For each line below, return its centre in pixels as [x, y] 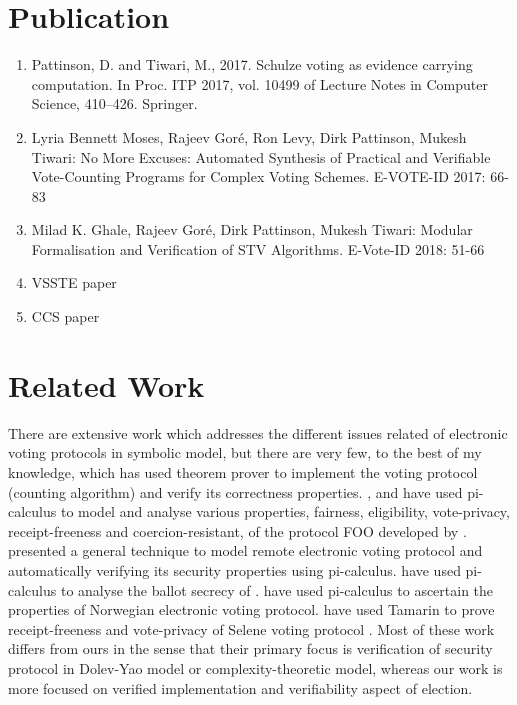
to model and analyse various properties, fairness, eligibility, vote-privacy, [285, 511]
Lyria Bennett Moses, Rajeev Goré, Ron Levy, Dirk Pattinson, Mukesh [249, 136]
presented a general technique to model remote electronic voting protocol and [245, 550]
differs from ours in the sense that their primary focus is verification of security [250, 648]
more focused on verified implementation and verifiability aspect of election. [240, 687]
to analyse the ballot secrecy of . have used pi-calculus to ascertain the [277, 589]
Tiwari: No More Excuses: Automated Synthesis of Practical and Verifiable [261, 156]
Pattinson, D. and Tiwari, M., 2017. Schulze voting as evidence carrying [252, 64]
